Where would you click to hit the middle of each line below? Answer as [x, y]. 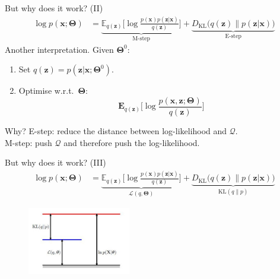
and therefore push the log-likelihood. [132, 142]
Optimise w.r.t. [46, 91]
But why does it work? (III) [55, 162]
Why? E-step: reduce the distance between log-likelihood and [116, 130]
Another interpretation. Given [59, 49]
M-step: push [28, 142]
